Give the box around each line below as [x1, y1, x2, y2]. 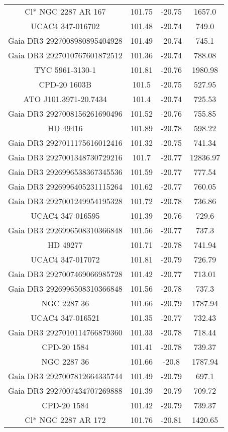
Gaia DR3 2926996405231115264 [8, 181, 123, 192]
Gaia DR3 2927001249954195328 [8, 195, 123, 207]
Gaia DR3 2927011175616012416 [8, 137, 123, 148]
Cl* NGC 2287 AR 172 [25, 414, 106, 425]
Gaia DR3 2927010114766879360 [8, 326, 123, 338]
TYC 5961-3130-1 [34, 64, 96, 75]
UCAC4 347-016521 [31, 312, 100, 323]
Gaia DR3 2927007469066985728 [8, 268, 123, 280]
